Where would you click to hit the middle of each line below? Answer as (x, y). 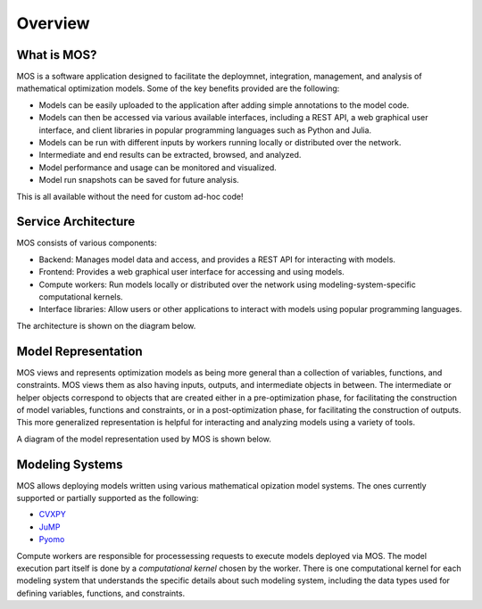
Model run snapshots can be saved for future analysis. (139, 180)
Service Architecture (76, 222)
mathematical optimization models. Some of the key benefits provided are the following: (178, 88)
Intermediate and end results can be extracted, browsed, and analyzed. (170, 155)
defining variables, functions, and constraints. (101, 593)
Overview (53, 23)
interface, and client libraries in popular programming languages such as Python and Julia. (205, 130)
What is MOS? (57, 55)
